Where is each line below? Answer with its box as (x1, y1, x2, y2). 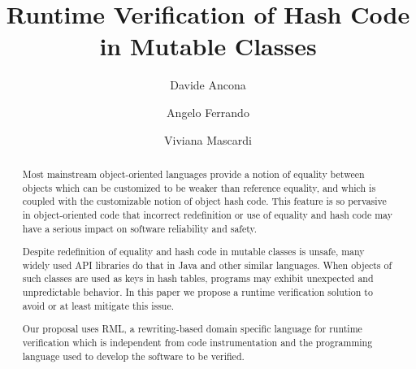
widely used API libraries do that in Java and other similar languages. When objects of (22, 258, 392, 271)
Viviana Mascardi (164, 131, 252, 148)
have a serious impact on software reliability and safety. (22, 221, 258, 235)
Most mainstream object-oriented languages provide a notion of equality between (22, 167, 365, 180)
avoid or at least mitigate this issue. (22, 298, 175, 312)
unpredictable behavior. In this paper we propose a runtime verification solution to (22, 285, 373, 299)
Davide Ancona (170, 76, 246, 93)
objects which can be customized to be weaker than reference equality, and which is (22, 180, 376, 194)
